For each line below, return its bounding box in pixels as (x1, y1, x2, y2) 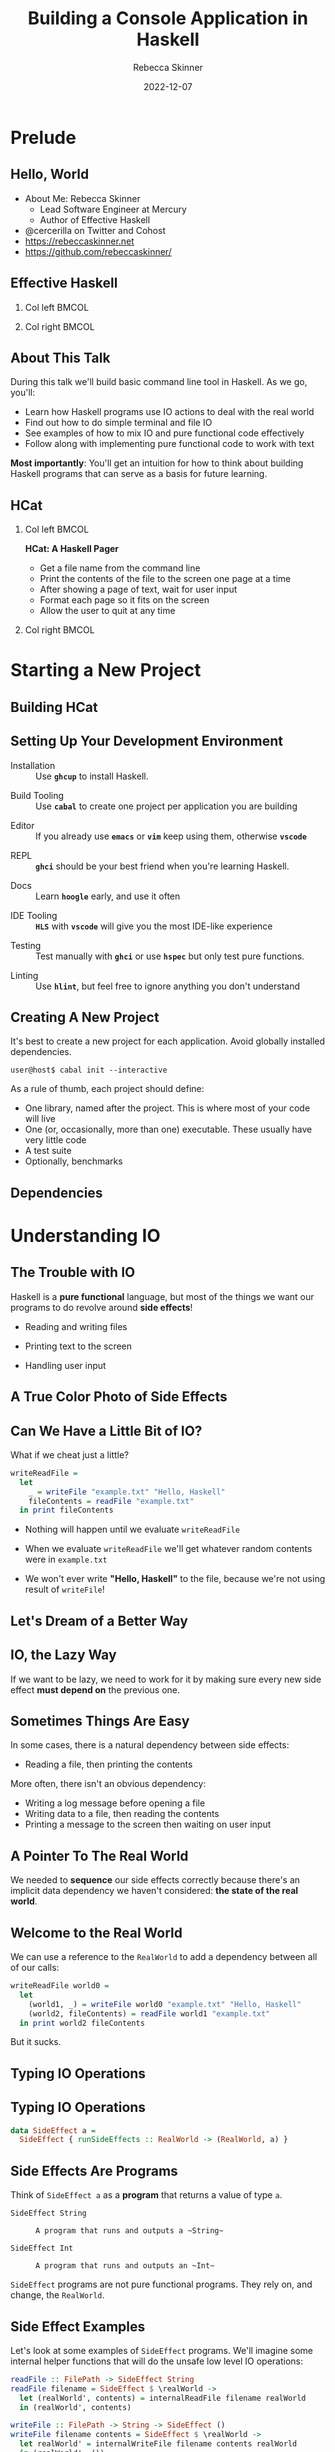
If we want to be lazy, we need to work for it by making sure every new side (10, 1673, 322, 1685)
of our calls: (10, 1962, 60, 1973)
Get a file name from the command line (39, 562, 201, 574)
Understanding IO (10, 1224, 161, 1247)
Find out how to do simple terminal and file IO (24, 417, 213, 429)
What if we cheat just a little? (10, 1448, 130, 1461)
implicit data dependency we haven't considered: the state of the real (10, 1885, 299, 1897)
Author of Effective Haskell (39, 213, 151, 226)
